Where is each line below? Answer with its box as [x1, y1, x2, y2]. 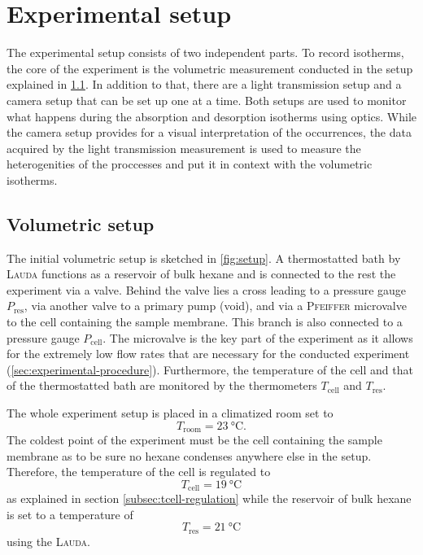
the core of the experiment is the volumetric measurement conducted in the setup [7, 59, 413, 76]
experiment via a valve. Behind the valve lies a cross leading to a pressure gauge [7, 281, 407, 298]
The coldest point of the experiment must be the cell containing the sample [7, 431, 382, 448]
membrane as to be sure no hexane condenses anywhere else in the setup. [7, 447, 372, 464]
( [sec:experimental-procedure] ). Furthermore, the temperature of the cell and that [7, 361, 413, 378]
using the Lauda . [7, 532, 90, 549]
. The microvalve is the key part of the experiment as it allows [102, 329, 413, 346]
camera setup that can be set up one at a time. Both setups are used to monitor [7, 91, 407, 108]
